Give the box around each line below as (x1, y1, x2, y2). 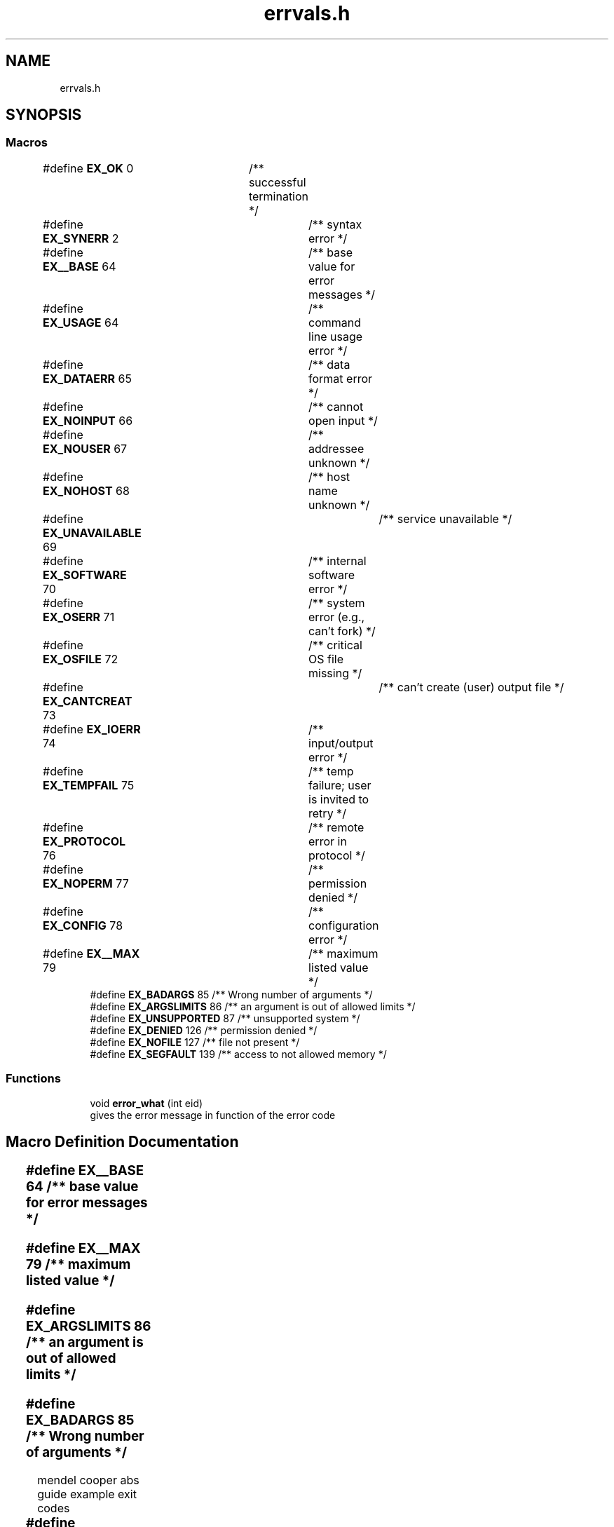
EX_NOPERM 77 (43, 876, 129, 890)
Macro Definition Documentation (6, 1132, 239, 1151)
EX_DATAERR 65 (43, 371, 132, 386)
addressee (308, 441, 364, 456)
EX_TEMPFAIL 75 (43, 778, 135, 792)
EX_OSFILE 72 (43, 651, 118, 666)
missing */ (308, 665, 362, 680)
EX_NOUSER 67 (43, 441, 128, 456)
